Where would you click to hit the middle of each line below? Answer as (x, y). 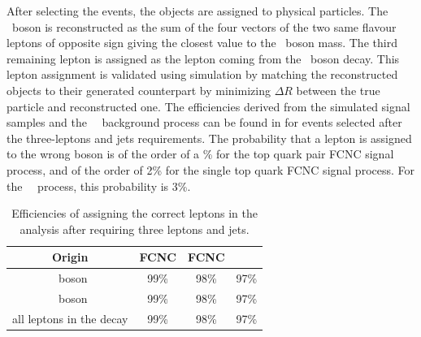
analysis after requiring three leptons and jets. (135, 229)
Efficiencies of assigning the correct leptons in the (135, 213)
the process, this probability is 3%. (99, 186)
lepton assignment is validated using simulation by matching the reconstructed (202, 74)
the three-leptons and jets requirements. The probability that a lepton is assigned (209, 138)
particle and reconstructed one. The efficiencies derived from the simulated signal (208, 106)
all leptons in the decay (70, 318)
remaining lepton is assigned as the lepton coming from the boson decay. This (203, 58)
